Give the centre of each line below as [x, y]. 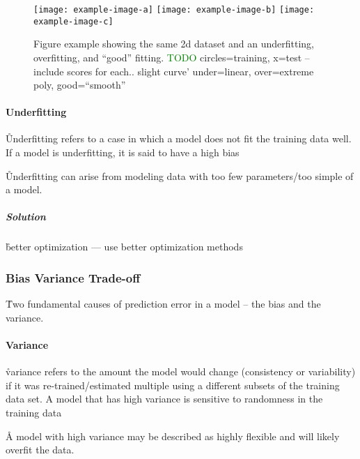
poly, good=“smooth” [80, 85]
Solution [26, 217]
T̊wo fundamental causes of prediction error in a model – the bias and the [163, 304]
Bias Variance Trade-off [73, 277]
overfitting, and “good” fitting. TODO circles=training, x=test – [172, 57]
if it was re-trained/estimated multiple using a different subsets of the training [173, 385]
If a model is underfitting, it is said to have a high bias [123, 152]
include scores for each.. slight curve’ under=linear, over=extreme [174, 71]
